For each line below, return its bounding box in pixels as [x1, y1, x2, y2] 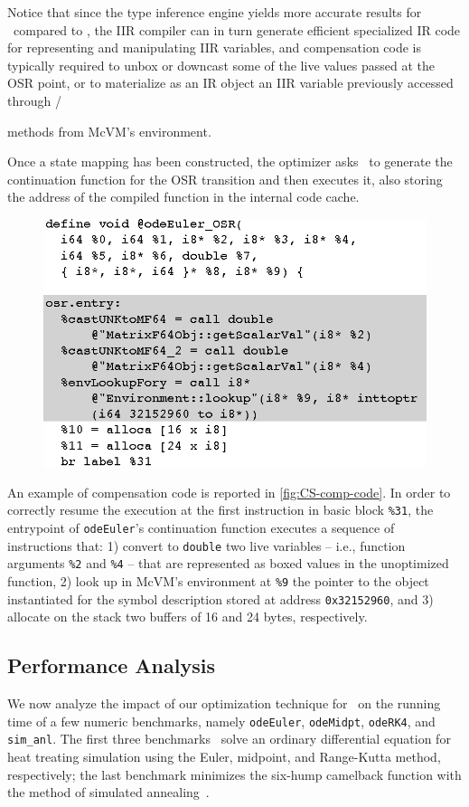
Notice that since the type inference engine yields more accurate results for [7, 3, 422, 21]
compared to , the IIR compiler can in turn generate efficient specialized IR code [13, 20, 461, 39]
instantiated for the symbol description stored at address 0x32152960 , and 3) [7, 589, 434, 608]
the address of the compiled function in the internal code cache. [7, 187, 360, 206]
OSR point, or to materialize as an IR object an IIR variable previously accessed [7, 73, 454, 92]
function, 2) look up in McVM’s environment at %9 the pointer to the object [7, 572, 429, 590]
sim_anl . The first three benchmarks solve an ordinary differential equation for [7, 729, 451, 748]
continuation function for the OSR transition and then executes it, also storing [7, 169, 443, 188]
